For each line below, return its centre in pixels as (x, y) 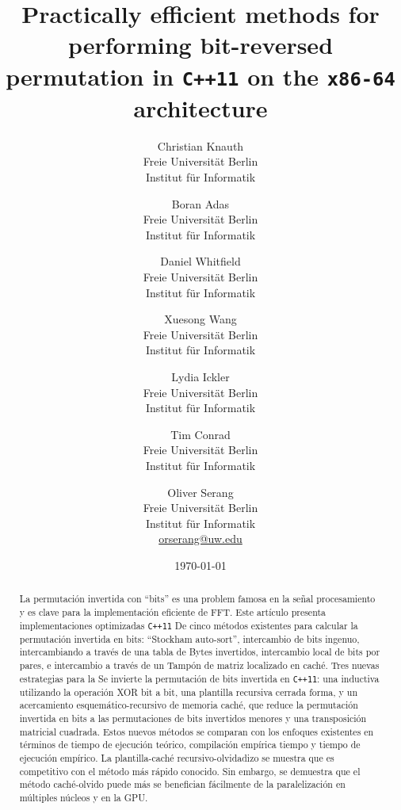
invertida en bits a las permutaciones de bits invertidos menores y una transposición (193, 718)
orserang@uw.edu (200, 539)
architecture (200, 107)
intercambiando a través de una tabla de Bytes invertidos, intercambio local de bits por (200, 652)
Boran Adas (200, 203)
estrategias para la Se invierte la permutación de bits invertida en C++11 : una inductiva (199, 678)
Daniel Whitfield (200, 261)
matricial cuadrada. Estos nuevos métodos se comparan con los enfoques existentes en (197, 731)
